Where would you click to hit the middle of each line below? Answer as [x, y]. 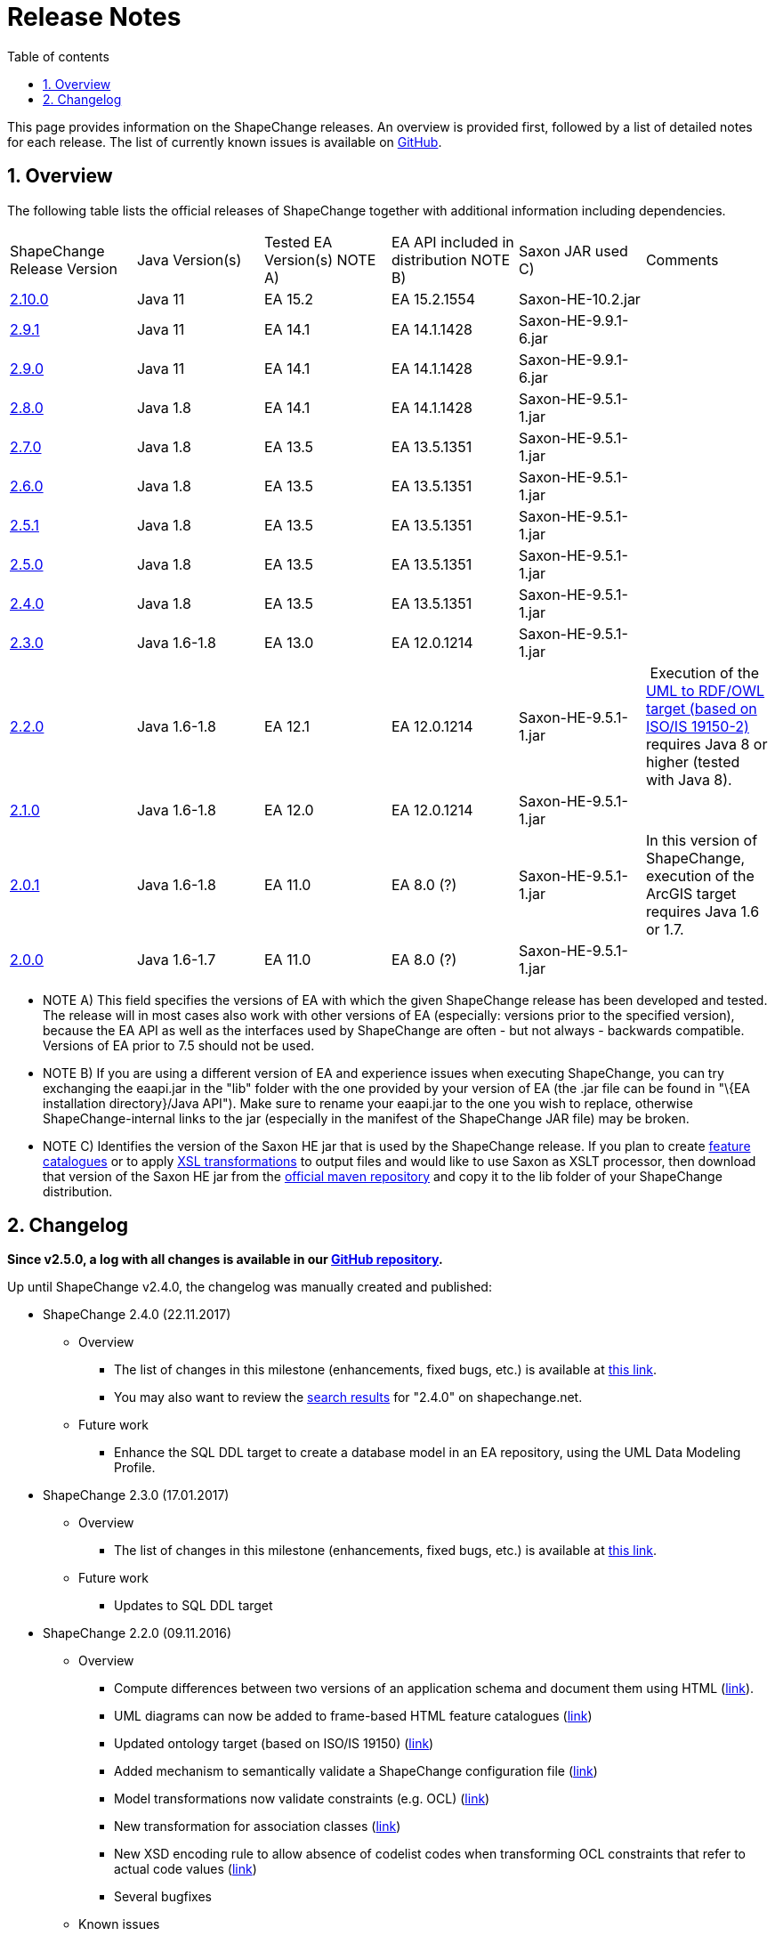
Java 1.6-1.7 [176, 959]
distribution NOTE [451, 259]
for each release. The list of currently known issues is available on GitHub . [225, 142]
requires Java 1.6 [702, 911]
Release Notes [94, 17]
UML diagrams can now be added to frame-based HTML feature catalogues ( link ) [353, 1716]
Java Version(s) [189, 259]
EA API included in [452, 242]
